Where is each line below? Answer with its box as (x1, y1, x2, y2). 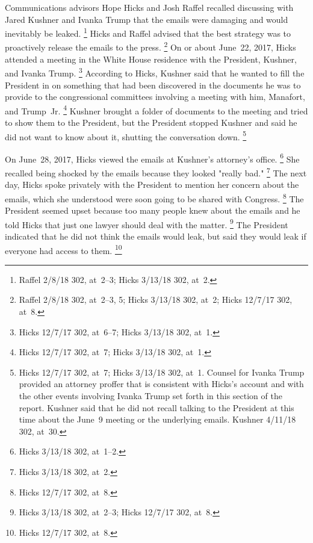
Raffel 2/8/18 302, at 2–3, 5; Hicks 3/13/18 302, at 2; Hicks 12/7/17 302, (19, 293, 293, 306)
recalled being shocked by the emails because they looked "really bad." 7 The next (5, 165, 307, 179)
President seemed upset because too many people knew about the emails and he (5, 204, 300, 217)
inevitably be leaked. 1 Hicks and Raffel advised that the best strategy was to (5, 25, 291, 39)
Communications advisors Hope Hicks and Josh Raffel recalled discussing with (5, 1, 294, 13)
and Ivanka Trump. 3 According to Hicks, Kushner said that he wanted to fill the (5, 65, 305, 79)
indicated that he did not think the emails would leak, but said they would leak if (5, 230, 306, 242)
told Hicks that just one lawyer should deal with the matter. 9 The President (5, 216, 288, 231)
